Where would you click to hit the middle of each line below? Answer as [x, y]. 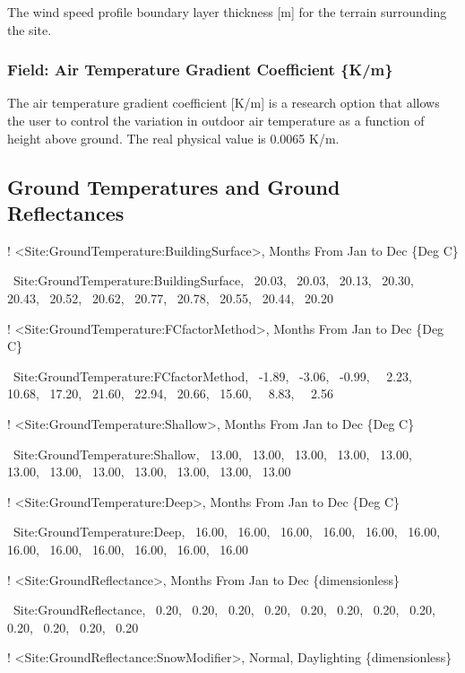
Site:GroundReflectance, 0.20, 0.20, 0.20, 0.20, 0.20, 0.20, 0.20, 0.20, [224, 610]
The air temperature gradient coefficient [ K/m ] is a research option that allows [224, 103]
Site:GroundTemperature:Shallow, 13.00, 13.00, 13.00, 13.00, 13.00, [212, 454]
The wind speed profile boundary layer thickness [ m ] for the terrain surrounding [227, 12]
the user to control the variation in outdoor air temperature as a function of [216, 120]
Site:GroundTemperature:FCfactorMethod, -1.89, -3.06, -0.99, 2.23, [213, 376]
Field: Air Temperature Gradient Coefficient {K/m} [200, 70]
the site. [30, 29]
